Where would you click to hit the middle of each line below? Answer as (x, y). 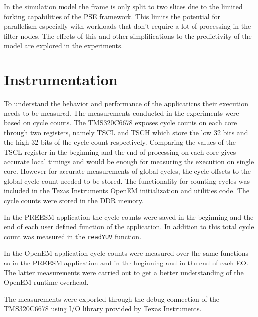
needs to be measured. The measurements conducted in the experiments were (122, 113)
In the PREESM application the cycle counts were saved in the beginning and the (129, 217)
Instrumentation (61, 79)
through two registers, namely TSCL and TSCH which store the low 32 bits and (126, 132)
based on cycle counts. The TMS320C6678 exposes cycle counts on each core (121, 123)
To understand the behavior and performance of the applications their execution (126, 103)
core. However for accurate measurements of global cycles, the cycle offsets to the (128, 171)
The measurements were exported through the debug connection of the (112, 298)
